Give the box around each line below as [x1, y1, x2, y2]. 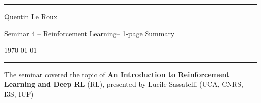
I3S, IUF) [4, 88, 34, 99]
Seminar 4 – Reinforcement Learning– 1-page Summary [4, 28, 175, 38]
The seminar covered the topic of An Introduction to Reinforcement [4, 69, 230, 79]
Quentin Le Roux [4, 11, 58, 21]
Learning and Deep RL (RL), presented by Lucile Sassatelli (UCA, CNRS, [4, 79, 243, 89]
